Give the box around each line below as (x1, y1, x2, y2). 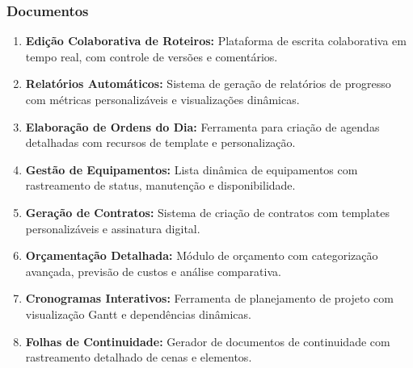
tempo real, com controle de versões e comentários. (25, 48, 278, 65)
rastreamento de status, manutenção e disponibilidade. (25, 177, 296, 194)
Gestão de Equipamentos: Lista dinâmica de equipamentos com (25, 161, 358, 178)
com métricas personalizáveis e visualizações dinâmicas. (25, 91, 300, 107)
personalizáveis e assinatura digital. (25, 220, 200, 236)
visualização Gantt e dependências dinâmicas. (25, 305, 251, 322)
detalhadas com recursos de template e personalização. (25, 134, 296, 151)
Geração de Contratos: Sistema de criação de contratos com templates (25, 203, 390, 220)
